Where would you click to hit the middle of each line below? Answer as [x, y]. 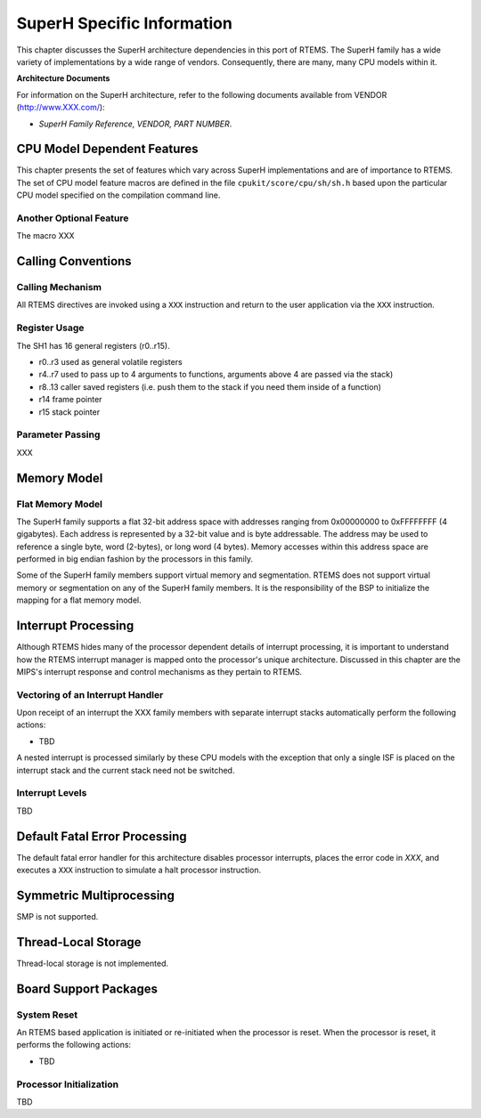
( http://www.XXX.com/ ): [61, 108]
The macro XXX [45, 236]
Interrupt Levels [52, 793]
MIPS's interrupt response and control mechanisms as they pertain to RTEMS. [159, 671]
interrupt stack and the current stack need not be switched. [126, 770]
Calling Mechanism [59, 288]
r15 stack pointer [69, 412]
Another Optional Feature [73, 218]
